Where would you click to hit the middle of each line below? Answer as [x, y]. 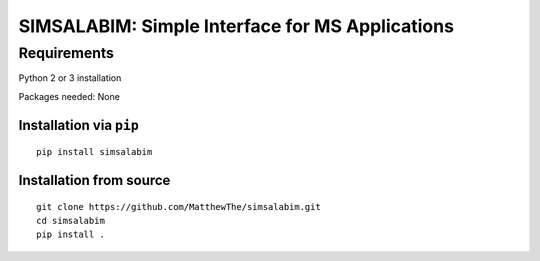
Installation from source [94, 180]
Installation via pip [78, 125]
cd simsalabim [70, 220]
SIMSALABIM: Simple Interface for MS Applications [236, 26]
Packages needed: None [69, 96]
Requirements [66, 53]
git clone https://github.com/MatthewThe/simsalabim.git [179, 206]
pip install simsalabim [94, 152]
